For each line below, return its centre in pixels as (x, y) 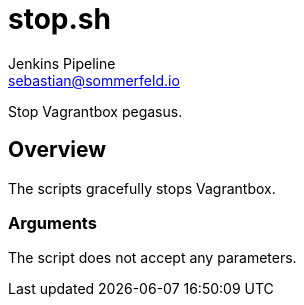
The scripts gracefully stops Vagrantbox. (142, 188)
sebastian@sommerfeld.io (94, 80)
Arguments (52, 222)
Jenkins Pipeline (62, 63)
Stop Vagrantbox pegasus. (95, 111)
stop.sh (59, 19)
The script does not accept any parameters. (152, 258)
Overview (57, 150)
